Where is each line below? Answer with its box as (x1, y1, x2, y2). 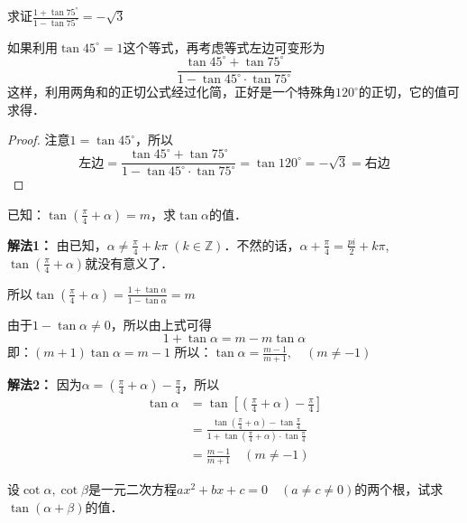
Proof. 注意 (7, 130, 70, 149)
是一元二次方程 (87, 480, 177, 499)
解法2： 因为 (7, 375, 82, 394)
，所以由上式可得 (110, 314, 212, 333)
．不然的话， (224, 235, 300, 254)
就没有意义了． (85, 253, 174, 272)
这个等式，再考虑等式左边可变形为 (123, 37, 325, 56)
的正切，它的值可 (358, 82, 460, 101)
